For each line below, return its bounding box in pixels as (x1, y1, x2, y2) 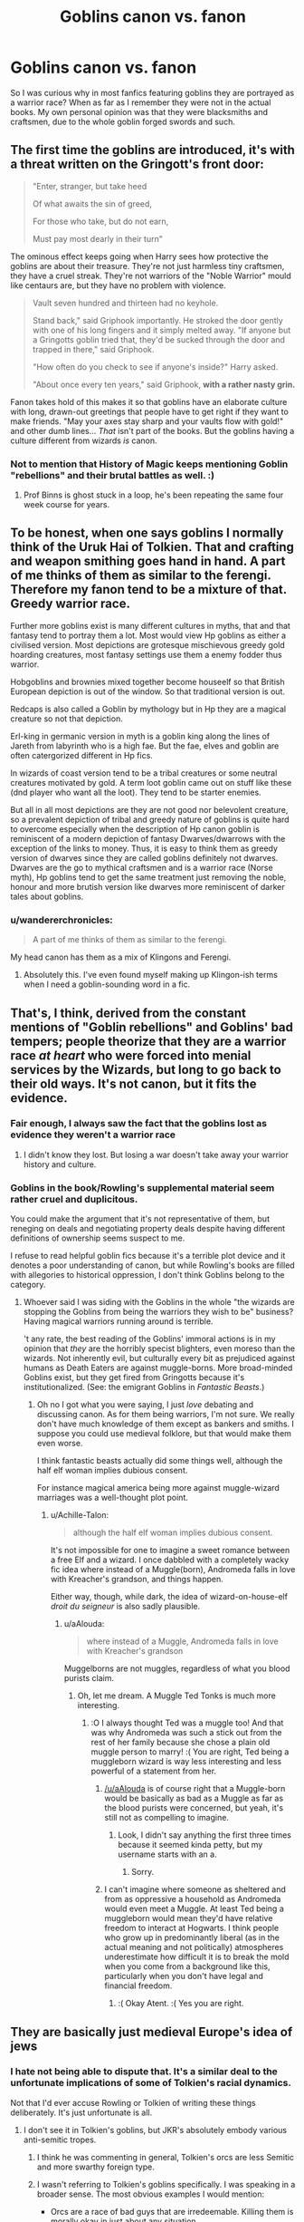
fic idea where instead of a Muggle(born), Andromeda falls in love (50, 1564, 296, 1575)
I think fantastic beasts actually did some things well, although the (36, 1455, 283, 1466)
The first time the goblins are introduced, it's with (10, 142, 295, 158)
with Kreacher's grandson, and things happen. (50, 1574, 224, 1585)
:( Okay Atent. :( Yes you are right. (118, 1998, 244, 2009)
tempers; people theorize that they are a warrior (10, 1033, 287, 1048)
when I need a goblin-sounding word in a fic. (23, 979, 191, 990)
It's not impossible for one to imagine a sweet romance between (50, 1545, 290, 1556)
